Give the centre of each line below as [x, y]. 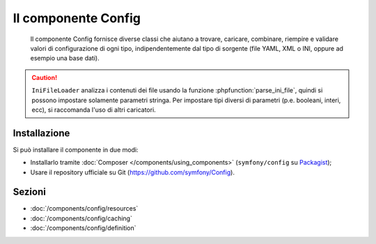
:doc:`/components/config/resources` [84, 209]
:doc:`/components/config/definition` [83, 228]
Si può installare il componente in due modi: [76, 149]
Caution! [45, 77]
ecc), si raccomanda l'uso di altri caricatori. [94, 109]
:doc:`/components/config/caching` [81, 218]
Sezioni [30, 192]
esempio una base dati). [65, 58]
